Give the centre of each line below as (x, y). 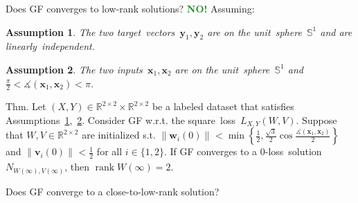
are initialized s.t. (119, 135)
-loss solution (293, 151)
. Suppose (316, 120)
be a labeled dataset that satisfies (223, 106)
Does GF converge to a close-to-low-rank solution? (113, 191)
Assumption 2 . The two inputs (74, 69)
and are (336, 32)
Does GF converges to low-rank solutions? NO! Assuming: (130, 8)
